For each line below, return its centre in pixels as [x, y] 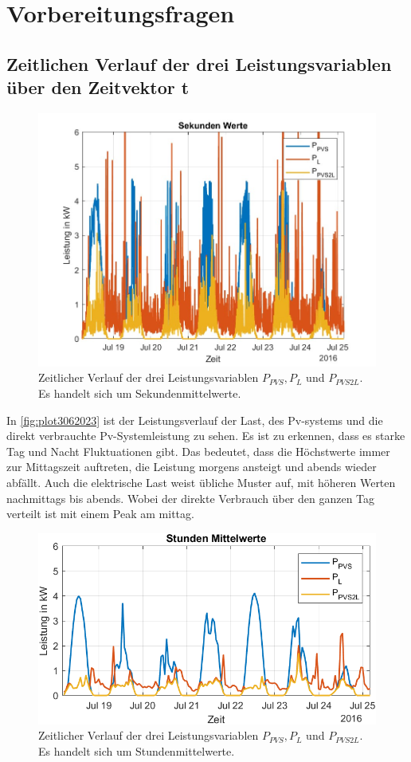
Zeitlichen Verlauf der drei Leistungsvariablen [199, 63]
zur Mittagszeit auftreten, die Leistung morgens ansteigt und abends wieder [192, 467]
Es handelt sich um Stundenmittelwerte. [137, 750]
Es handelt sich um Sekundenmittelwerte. [140, 393]
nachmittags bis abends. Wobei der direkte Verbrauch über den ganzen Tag [191, 498]
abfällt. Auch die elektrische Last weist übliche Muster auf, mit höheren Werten [201, 482]
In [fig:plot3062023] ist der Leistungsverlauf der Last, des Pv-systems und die [195, 420]
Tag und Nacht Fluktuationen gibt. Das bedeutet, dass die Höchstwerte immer [198, 451]
